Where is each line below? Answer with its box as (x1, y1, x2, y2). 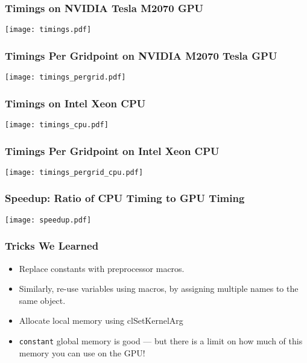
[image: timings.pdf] (5, 25, 92, 34)
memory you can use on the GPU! (19, 346, 145, 359)
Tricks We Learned (5, 238, 99, 253)
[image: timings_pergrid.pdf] (5, 73, 126, 82)
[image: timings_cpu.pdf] (5, 120, 109, 129)
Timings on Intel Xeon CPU (5, 95, 146, 110)
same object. (19, 294, 66, 306)
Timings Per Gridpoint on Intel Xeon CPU (5, 143, 220, 158)
